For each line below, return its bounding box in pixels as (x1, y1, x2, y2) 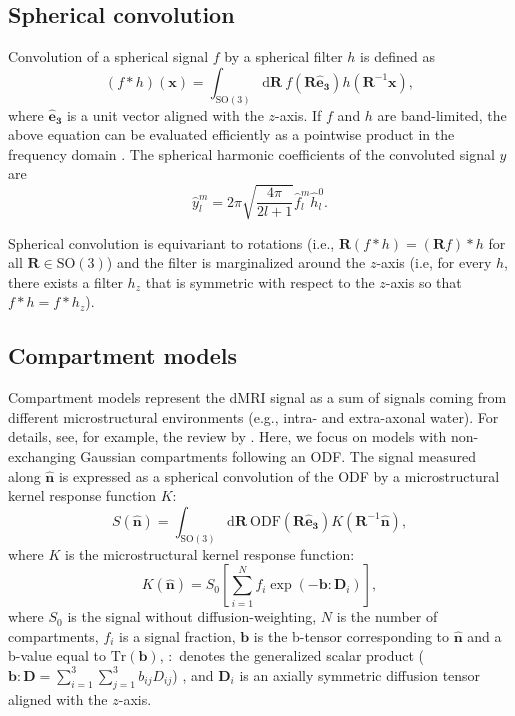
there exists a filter (8, 271, 123, 292)
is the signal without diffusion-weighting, (67, 606, 317, 627)
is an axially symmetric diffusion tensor (239, 664, 481, 685)
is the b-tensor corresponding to (253, 625, 450, 646)
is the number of (336, 606, 438, 627)
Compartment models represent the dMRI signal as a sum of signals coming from (8, 387, 507, 408)
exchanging (8, 445, 76, 466)
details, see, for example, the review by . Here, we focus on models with (8, 426, 447, 447)
